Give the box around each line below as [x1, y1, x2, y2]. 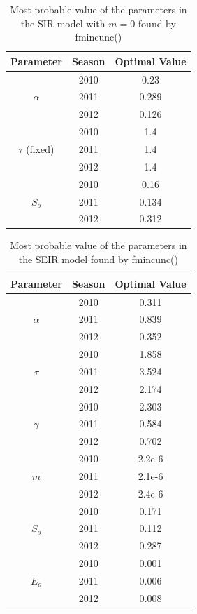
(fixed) [26, 142, 54, 156]
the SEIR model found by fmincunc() [18, 252, 178, 267]
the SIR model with [20, 15, 105, 30]
